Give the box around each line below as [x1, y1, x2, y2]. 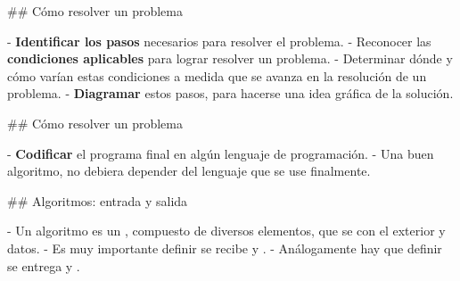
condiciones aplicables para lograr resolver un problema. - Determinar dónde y [7, 49, 453, 68]
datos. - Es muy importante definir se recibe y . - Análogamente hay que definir [7, 238, 442, 257]
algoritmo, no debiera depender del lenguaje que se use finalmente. [7, 161, 371, 180]
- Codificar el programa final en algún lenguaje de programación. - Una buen [7, 144, 434, 162]
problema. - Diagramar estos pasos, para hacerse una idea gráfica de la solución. [7, 84, 454, 103]
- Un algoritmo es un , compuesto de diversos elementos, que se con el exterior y [7, 221, 446, 240]
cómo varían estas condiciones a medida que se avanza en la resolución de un [7, 66, 427, 85]
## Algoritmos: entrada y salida [7, 191, 188, 210]
